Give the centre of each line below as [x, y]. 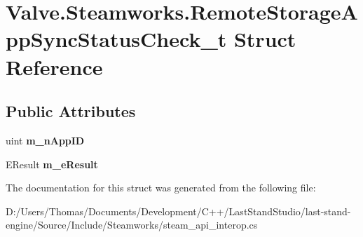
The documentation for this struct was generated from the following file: [161, 188]
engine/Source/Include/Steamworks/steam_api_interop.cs [132, 225]
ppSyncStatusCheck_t [116, 39]
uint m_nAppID [45, 140]
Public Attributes [71, 111]
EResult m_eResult [52, 164]
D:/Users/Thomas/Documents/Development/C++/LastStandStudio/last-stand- [178, 211]
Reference [54, 66]
